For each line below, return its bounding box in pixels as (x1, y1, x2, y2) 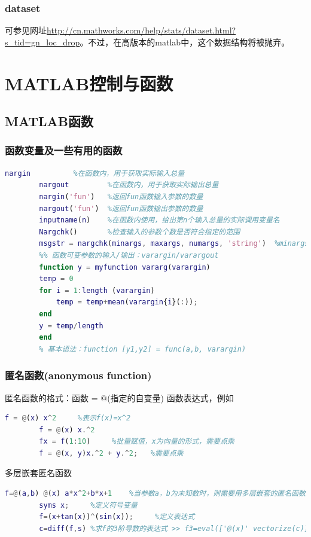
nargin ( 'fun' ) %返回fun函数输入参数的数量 (39, 192, 203, 201)
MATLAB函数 (5, 112, 93, 130)
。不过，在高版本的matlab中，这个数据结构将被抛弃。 (80, 35, 290, 48)
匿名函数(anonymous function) (5, 368, 152, 383)
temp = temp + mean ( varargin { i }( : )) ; (56, 298, 198, 307)
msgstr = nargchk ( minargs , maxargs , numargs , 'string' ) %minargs (39, 239, 309, 248)
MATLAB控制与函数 (5, 71, 173, 95)
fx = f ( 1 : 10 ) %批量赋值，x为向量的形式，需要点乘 (39, 437, 234, 446)
